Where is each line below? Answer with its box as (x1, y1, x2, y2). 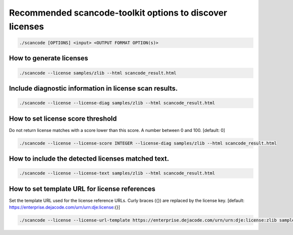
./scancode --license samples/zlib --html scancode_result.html (19, 70, 177, 76)
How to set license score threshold (9, 114, 117, 123)
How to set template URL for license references (9, 185, 156, 193)
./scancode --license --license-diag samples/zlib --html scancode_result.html (19, 100, 215, 106)
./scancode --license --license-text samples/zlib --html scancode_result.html (19, 171, 215, 176)
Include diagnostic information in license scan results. (9, 84, 178, 92)
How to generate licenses (9, 54, 88, 63)
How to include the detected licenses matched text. (9, 154, 169, 163)
